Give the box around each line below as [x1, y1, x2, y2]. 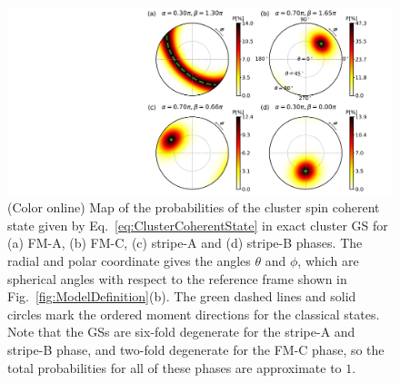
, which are [297, 250, 359, 270]
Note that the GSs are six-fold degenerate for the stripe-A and [7, 322, 355, 341]
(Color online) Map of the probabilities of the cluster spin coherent [7, 198, 380, 217]
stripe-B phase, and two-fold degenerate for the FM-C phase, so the [7, 339, 385, 358]
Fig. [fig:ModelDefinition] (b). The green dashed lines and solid [7, 287, 356, 306]
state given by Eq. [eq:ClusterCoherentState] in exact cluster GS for [7, 215, 388, 234]
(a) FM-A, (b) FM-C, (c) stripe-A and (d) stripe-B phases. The [7, 233, 363, 252]
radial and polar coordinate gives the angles [7, 250, 251, 270]
